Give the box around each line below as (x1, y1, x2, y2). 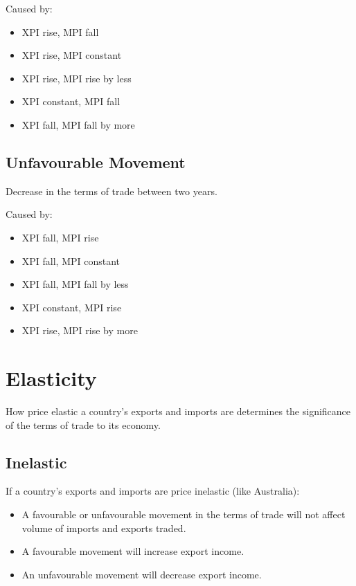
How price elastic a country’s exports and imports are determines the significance (6, 404, 351, 419)
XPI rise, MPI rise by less (21, 71, 132, 85)
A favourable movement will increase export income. (21, 544, 244, 558)
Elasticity (6, 364, 97, 392)
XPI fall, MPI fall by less (21, 277, 129, 291)
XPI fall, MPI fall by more (21, 117, 135, 131)
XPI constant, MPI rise (21, 300, 122, 314)
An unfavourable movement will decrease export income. (21, 567, 262, 581)
